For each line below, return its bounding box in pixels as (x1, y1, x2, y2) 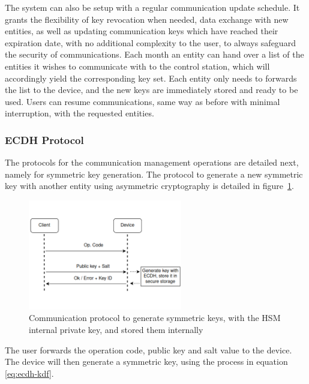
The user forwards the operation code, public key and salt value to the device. (5, 343, 292, 356)
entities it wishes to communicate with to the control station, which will (5, 59, 270, 72)
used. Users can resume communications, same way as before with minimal (5, 95, 280, 107)
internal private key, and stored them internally (29, 323, 203, 335)
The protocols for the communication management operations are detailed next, (5, 156, 299, 169)
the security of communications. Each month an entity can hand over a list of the (5, 48, 304, 61)
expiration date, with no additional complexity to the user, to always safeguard (5, 36, 296, 49)
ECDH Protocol (5, 132, 84, 147)
